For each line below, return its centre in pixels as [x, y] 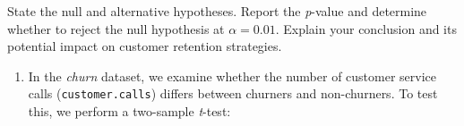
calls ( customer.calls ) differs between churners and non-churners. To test [233, 93]
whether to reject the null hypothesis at [116, 28]
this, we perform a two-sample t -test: [129, 111]
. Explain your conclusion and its [366, 28]
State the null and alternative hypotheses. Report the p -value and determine [217, 11]
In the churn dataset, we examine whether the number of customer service [232, 76]
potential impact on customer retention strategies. [145, 46]
